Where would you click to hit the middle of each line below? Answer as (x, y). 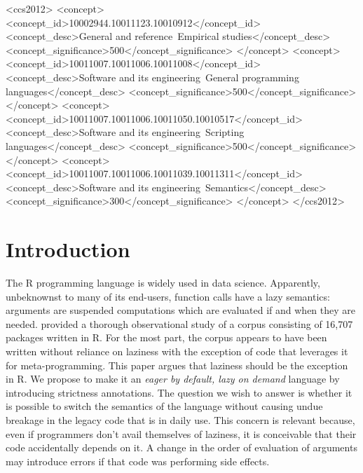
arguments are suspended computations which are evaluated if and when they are (181, 310)
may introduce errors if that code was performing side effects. (138, 461)
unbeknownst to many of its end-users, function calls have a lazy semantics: (168, 296)
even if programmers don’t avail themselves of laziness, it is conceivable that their (181, 433)
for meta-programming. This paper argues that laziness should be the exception (177, 365)
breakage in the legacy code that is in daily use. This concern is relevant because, (180, 419)
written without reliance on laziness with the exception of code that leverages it (177, 351)
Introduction (68, 249)
